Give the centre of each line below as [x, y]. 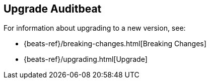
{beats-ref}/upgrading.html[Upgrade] [86, 59]
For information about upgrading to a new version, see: [95, 28]
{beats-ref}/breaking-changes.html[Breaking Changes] [115, 44]
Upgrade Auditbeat [53, 9]
